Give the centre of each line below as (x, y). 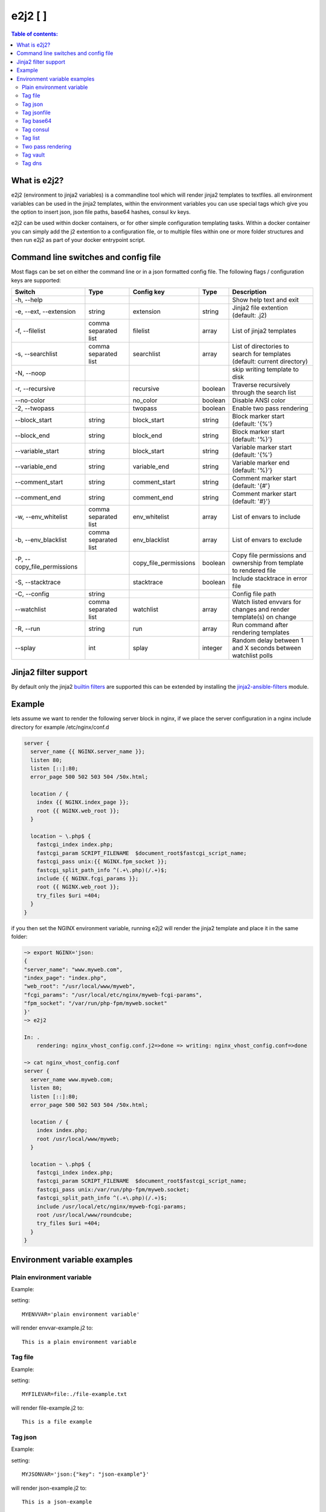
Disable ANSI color (259, 400)
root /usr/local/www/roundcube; (85, 1215)
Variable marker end (261, 463)
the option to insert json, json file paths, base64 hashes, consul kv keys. (101, 212)
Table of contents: (35, 34)
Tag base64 (37, 121)
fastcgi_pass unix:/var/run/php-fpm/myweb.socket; (113, 1189)
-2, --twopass (34, 408)
